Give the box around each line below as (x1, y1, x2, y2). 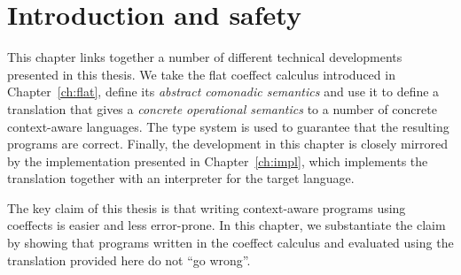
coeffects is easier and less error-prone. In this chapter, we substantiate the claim (7, 216, 446, 234)
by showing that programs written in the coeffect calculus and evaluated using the (7, 233, 454, 252)
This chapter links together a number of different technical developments (7, 48, 402, 66)
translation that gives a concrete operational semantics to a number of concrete (7, 99, 437, 118)
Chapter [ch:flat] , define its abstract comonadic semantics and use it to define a (7, 82, 440, 101)
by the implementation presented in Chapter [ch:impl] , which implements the (7, 151, 428, 170)
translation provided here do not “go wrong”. (7, 250, 251, 269)
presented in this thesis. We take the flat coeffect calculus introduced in (7, 65, 395, 83)
